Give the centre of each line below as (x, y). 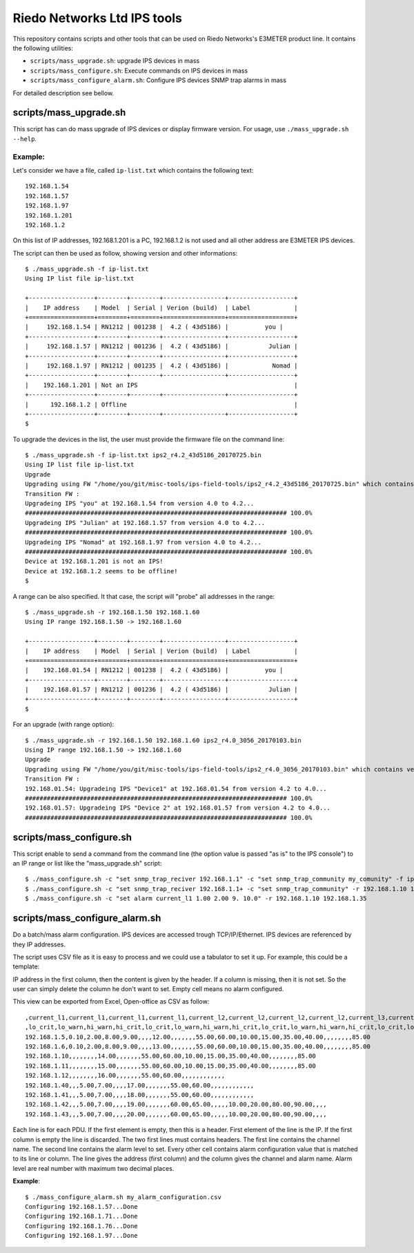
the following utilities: (43, 48)
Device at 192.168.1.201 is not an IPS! (94, 562)
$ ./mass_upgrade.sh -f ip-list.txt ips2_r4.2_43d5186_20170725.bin (143, 455)
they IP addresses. (39, 944)
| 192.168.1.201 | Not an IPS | (161, 385)
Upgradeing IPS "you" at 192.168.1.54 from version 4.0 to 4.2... (140, 504)
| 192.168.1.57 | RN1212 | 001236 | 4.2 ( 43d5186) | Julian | (161, 346)
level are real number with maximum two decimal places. (93, 1168)
